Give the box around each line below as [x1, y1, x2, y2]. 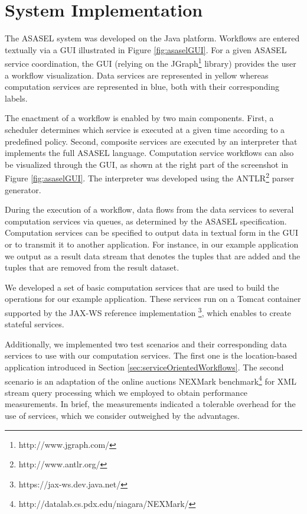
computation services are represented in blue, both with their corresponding [5, 80, 279, 93]
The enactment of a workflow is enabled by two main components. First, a [5, 112, 274, 124]
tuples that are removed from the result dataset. [5, 261, 179, 274]
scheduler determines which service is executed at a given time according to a [5, 123, 285, 135]
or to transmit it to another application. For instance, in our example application [5, 238, 299, 250]
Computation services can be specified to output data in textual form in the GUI [5, 226, 299, 239]
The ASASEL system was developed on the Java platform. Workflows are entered [5, 32, 300, 44]
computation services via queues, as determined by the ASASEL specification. [5, 214, 287, 227]
